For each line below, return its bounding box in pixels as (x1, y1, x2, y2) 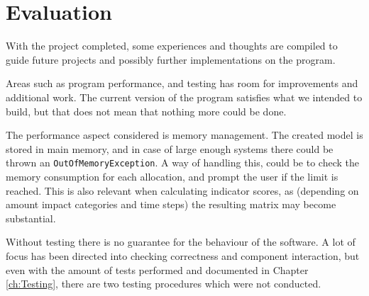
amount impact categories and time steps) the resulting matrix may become (6, 197, 336, 212)
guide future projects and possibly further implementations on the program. (6, 52, 336, 67)
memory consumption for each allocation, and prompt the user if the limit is (6, 169, 338, 183)
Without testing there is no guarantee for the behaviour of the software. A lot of (6, 234, 356, 249)
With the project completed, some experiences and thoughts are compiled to (6, 38, 338, 53)
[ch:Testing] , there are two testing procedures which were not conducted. (6, 276, 321, 291)
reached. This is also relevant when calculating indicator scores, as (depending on (6, 183, 359, 198)
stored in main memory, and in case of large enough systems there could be (6, 141, 334, 156)
